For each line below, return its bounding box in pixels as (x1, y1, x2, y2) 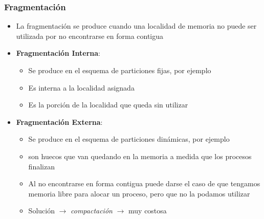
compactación (71, 205, 113, 216)
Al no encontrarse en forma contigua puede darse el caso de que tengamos (28, 178, 260, 189)
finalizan (28, 161, 55, 171)
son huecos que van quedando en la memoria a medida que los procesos (28, 150, 252, 161)
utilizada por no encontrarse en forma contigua (16, 30, 164, 41)
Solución (28, 205, 55, 216)
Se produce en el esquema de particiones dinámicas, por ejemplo (28, 134, 230, 144)
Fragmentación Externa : (16, 116, 103, 127)
